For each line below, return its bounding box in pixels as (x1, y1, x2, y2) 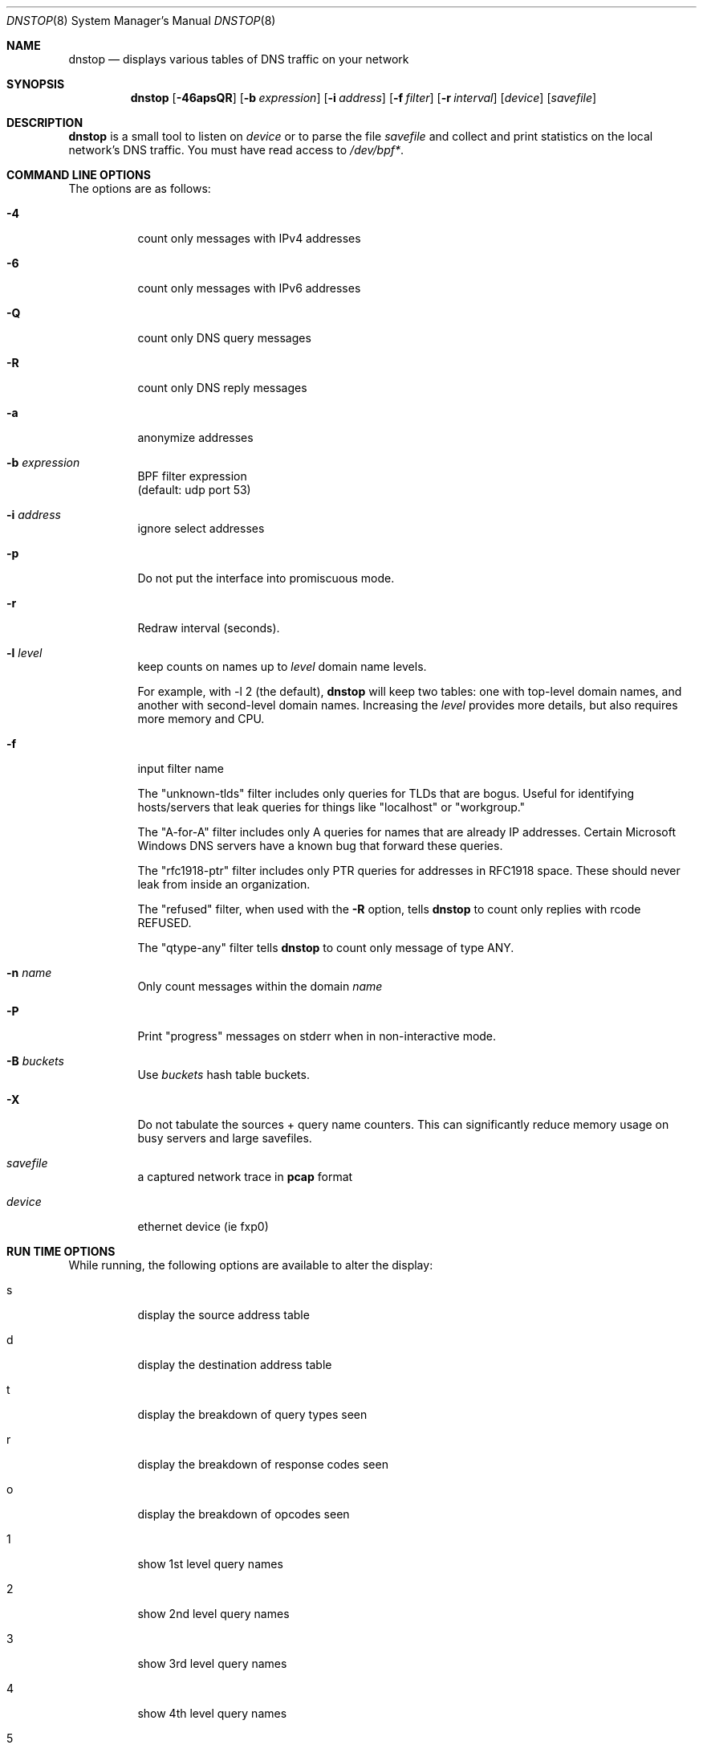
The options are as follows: (68, 182, 211, 195)
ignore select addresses (137, 521, 265, 535)
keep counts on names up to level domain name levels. (137, 660, 427, 673)
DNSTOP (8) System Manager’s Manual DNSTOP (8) (6, 14, 276, 27)
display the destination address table (137, 1358, 332, 1371)
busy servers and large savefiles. (137, 1131, 312, 1145)
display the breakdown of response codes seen (137, 1457, 388, 1471)
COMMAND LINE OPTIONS (6, 168, 151, 182)
